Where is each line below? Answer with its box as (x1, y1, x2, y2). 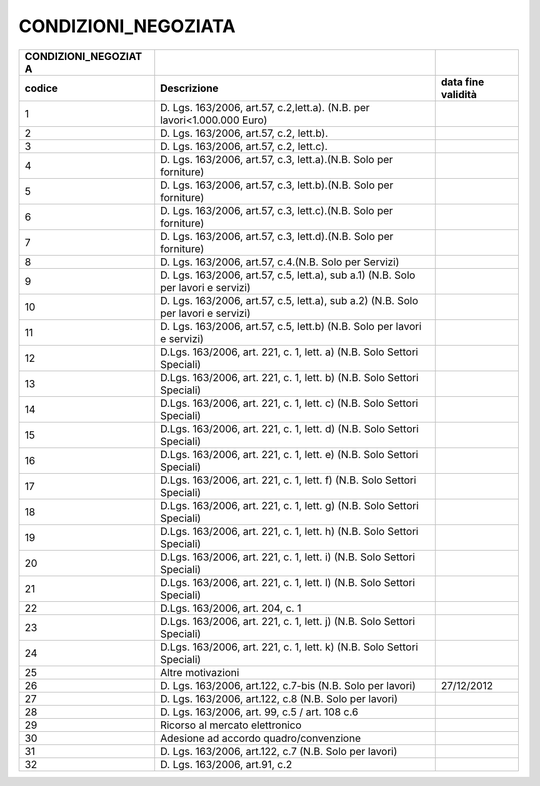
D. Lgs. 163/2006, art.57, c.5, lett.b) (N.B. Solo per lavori (160, 319, 422, 333)
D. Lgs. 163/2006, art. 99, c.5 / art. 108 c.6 (160, 705, 359, 719)
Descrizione (160, 81, 219, 95)
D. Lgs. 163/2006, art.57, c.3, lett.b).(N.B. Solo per (160, 178, 394, 192)
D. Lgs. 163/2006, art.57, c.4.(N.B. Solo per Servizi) (160, 255, 400, 269)
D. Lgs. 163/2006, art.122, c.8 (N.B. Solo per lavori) (160, 691, 399, 705)
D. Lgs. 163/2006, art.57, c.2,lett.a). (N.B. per (160, 100, 370, 114)
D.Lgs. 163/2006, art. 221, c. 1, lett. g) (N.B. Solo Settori (160, 498, 419, 512)
